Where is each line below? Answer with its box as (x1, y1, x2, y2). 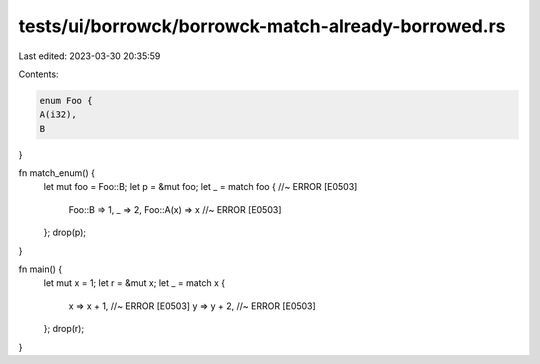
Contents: (18, 68, 59, 80)
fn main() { (18, 263, 63, 275)
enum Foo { (39, 95, 93, 106)
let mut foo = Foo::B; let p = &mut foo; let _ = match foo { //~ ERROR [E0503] (43, 181, 358, 193)
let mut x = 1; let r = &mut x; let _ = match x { (43, 277, 226, 289)
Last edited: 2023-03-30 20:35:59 (18, 50, 161, 62)
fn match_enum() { (18, 167, 95, 179)
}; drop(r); (43, 323, 85, 335)
